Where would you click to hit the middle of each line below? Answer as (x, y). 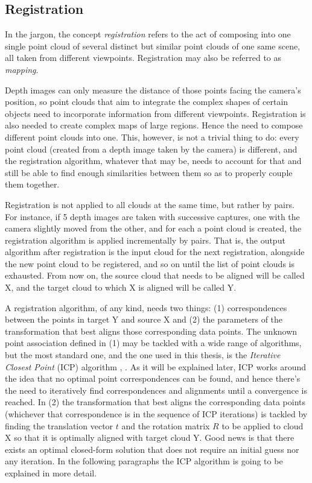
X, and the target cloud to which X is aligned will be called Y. (121, 287)
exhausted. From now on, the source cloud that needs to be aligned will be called (155, 275)
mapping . (22, 69)
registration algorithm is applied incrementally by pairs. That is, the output (145, 240)
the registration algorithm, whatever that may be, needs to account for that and (153, 161)
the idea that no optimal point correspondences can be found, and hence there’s (153, 378)
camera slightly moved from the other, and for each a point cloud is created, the (153, 228)
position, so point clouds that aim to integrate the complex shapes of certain (147, 102)
